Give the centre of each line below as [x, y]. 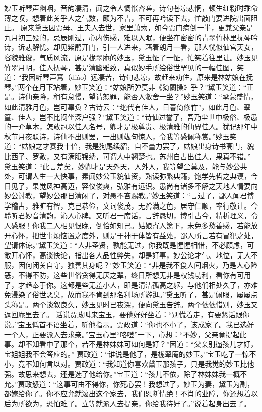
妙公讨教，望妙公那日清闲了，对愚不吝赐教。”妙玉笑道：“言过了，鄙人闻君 [126, 196]
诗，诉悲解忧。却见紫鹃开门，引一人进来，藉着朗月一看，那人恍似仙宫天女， [131, 47]
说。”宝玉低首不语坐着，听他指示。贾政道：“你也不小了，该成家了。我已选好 [129, 324]
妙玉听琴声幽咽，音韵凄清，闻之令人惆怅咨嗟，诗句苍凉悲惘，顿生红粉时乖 [127, 8]
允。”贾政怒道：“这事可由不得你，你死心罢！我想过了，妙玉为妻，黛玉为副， [129, 383]
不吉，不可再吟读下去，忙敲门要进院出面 [184, 17]
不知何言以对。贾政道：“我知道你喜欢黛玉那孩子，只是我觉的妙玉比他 [140, 364]
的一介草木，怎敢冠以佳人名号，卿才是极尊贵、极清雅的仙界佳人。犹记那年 [127, 126]
